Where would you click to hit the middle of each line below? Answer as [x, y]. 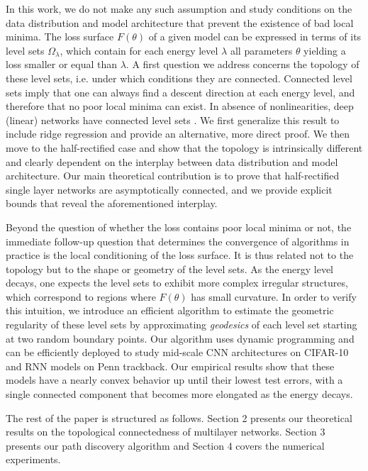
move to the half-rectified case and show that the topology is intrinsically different [184, 147]
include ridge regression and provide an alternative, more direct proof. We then [178, 134]
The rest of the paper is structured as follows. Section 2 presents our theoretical [179, 417]
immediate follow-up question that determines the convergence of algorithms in [178, 241]
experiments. [33, 459]
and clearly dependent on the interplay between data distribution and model [172, 161]
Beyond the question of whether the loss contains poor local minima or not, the [179, 227]
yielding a [325, 50]
